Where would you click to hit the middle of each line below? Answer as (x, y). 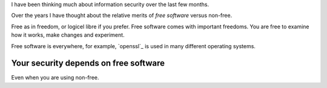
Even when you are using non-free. (55, 78)
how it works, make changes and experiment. (68, 35)
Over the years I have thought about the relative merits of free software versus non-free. (122, 16)
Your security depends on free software (88, 63)
